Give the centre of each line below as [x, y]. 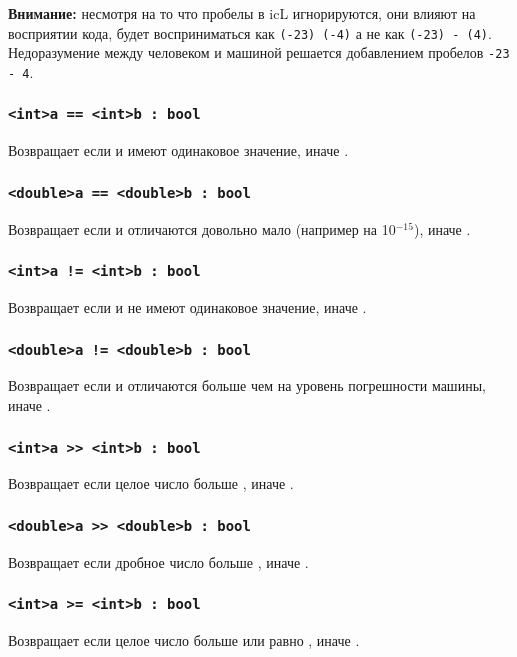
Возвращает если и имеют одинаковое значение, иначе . [178, 150]
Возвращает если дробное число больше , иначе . [158, 561]
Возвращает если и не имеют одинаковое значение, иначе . [187, 307]
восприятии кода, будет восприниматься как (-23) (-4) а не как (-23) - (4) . [250, 32]
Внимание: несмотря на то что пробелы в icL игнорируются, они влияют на [242, 13]
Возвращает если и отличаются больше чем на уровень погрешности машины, [247, 385]
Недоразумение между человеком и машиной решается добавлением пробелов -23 [259, 52]
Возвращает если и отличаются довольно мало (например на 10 [202, 228]
